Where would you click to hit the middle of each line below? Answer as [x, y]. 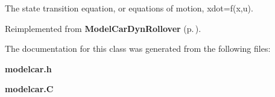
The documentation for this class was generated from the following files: [138, 48]
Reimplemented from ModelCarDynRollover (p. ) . [103, 28]
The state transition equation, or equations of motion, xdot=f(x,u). [129, 8]
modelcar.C [29, 89]
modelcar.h [28, 68]
